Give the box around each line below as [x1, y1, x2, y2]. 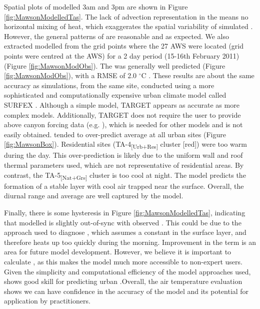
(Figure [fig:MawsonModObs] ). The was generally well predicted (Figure [4, 60, 225, 71]
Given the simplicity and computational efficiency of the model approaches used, [4, 266, 251, 276]
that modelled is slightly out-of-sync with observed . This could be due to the [4, 217, 241, 227]
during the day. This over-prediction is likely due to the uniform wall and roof [4, 150, 243, 160]
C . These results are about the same [141, 70, 254, 81]
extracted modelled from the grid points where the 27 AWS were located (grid [4, 41, 244, 51]
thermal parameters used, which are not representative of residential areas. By [4, 160, 244, 170]
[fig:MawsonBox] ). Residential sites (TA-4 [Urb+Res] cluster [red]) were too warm [4, 139, 247, 151]
